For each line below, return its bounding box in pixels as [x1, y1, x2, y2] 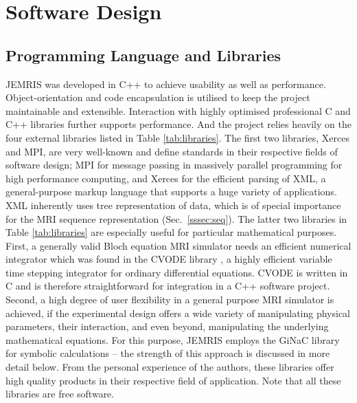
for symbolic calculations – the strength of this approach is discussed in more [5, 346, 330, 360]
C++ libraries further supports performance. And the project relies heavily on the [5, 117, 352, 131]
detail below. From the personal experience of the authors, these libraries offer [5, 360, 334, 374]
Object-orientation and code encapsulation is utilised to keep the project [5, 90, 310, 105]
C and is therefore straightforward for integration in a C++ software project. [5, 279, 330, 293]
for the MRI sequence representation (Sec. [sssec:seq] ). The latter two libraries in [5, 211, 347, 226]
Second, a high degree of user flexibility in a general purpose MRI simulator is [5, 292, 334, 307]
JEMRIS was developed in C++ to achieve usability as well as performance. [5, 76, 326, 91]
